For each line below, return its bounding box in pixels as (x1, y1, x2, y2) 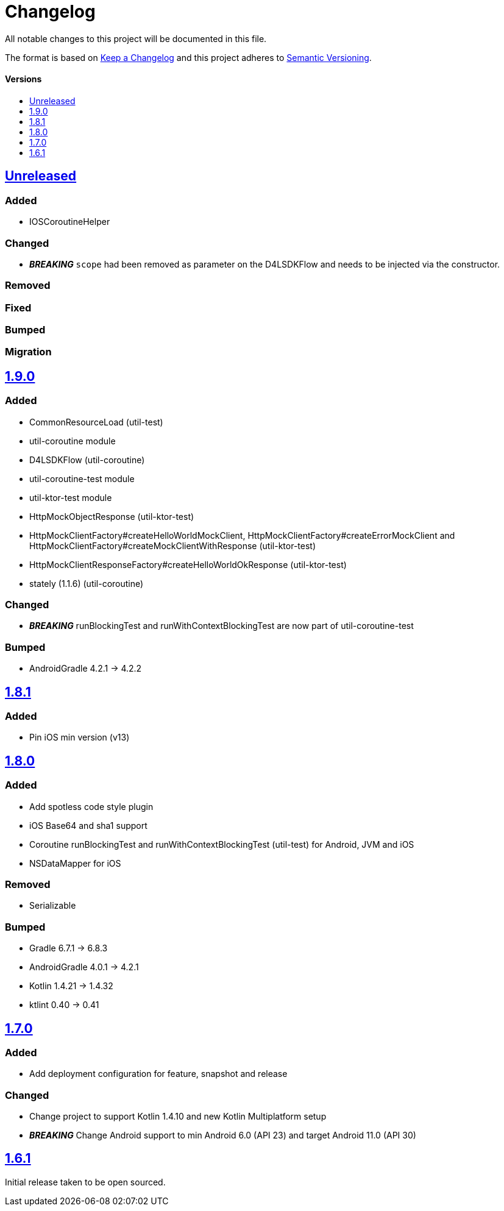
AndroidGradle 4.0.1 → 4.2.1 (29, 962, 139, 973)
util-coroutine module (29, 435, 116, 446)
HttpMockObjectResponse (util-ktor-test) (29, 511, 194, 522)
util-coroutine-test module (29, 473, 135, 484)
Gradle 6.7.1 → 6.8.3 (29, 943, 108, 954)
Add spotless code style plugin (29, 801, 154, 812)
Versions (5, 74, 42, 85)
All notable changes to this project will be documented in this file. (5, 33, 267, 44)
